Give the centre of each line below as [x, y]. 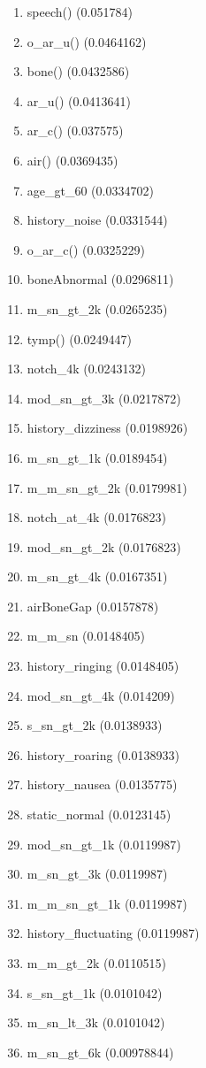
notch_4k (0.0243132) [86, 369]
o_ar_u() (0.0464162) [87, 41]
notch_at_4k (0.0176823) [96, 517]
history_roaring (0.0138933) [103, 754]
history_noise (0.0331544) [97, 220]
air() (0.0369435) [72, 160]
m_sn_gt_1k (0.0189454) [97, 457]
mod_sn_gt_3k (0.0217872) [104, 398]
